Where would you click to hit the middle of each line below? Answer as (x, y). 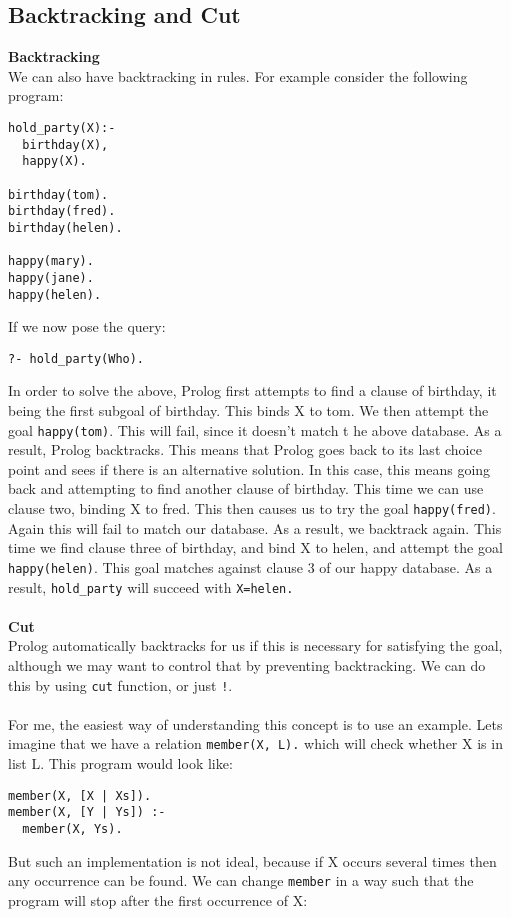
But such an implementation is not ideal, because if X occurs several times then (252, 860)
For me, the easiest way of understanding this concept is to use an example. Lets (255, 723)
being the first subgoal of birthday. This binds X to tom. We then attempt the (248, 410)
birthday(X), (65, 144)
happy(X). (54, 161)
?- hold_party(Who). (76, 358)
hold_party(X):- (62, 127)
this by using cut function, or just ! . (120, 684)
